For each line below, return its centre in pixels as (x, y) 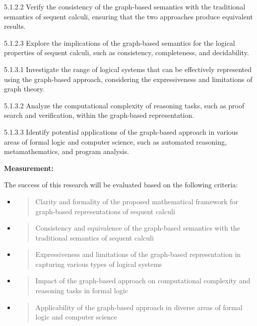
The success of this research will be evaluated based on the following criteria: (121, 185)
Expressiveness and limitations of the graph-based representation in (138, 254)
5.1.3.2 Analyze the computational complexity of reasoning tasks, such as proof (124, 105)
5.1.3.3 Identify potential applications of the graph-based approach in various (121, 131)
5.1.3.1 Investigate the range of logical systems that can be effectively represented (128, 69)
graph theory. (24, 89)
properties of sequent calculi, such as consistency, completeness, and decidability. (127, 52)
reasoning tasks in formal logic (82, 290)
